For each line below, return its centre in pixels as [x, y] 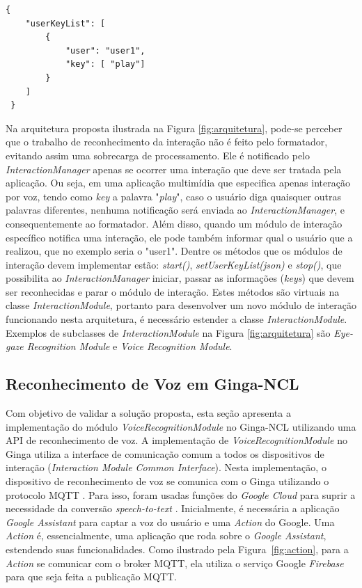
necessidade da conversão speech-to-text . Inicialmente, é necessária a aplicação [173, 508]
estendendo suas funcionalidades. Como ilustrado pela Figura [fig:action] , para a [177, 549]
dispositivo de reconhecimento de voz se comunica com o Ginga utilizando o [167, 481]
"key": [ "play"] [105, 64]
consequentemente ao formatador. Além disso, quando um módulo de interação [174, 223]
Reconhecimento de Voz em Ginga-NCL [152, 384]
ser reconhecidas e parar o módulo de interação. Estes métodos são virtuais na [173, 291]
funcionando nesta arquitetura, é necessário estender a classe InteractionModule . [176, 319]
